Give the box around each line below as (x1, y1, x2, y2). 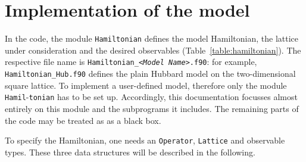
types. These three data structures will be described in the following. (5, 145, 255, 158)
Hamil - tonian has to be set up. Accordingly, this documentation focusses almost (5, 91, 298, 103)
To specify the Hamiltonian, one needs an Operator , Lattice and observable (5, 134, 285, 147)
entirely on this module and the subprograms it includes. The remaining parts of (5, 102, 299, 114)
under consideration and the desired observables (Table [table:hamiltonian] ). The (5, 43, 301, 56)
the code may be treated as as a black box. (5, 114, 161, 126)
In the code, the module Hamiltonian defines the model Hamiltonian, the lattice (5, 32, 298, 45)
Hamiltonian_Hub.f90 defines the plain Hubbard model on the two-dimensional (5, 67, 296, 80)
